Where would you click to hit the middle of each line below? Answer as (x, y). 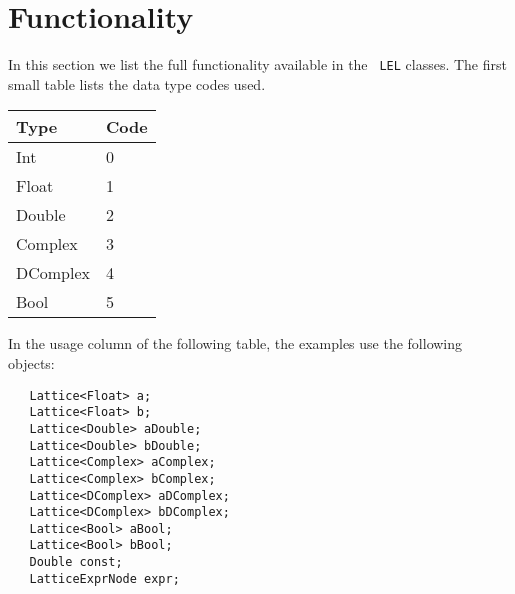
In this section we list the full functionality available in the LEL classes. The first (257, 64)
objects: (31, 362)
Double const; (76, 562)
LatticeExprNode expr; (104, 578)
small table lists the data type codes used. (137, 83)
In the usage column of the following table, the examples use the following (235, 343)
